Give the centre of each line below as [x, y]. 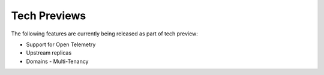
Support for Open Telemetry [61, 44]
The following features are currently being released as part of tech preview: [104, 34]
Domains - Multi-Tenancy [57, 61]
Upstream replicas [49, 53]
